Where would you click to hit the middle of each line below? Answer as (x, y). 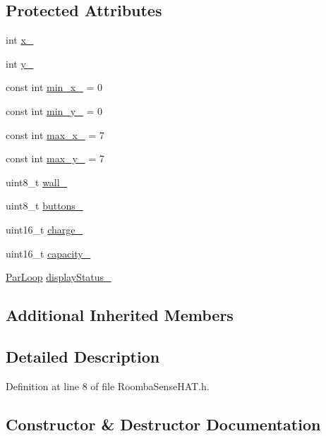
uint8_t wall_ (37, 182)
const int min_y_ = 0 (54, 110)
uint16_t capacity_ (48, 253)
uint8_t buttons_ (44, 206)
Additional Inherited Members (120, 315)
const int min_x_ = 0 (54, 87)
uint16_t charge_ (44, 229)
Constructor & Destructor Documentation (163, 424)
